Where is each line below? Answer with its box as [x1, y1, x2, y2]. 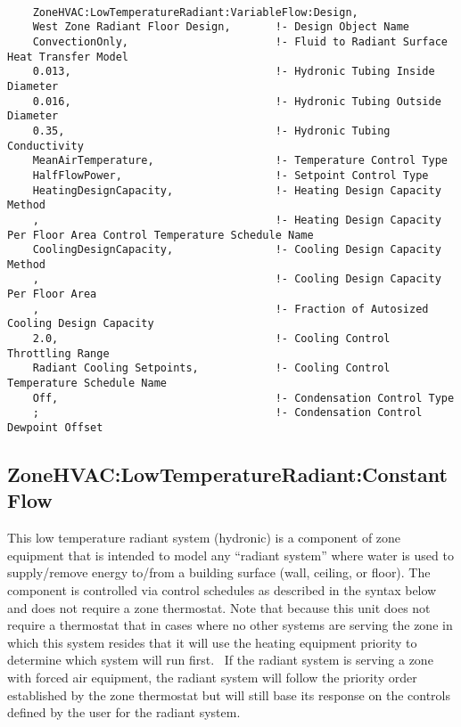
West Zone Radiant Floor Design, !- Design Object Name [32, 20, 410, 34]
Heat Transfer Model [7, 50, 129, 63]
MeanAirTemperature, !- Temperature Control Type [32, 154, 448, 167]
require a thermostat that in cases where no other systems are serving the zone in [7, 616, 453, 634]
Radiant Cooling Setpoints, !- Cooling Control [32, 362, 391, 375]
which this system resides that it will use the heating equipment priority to [7, 633, 417, 651]
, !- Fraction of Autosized [32, 302, 429, 315]
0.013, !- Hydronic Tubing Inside [32, 65, 435, 78]
